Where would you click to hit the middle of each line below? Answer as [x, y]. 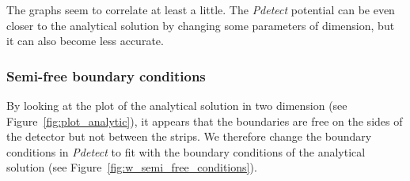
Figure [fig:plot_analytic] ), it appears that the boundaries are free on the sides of [205, 121]
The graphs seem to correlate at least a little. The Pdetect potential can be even [201, 9]
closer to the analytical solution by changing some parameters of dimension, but [201, 25]
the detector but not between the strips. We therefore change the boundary [189, 136]
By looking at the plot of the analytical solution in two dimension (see [177, 105]
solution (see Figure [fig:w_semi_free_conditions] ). [132, 167]
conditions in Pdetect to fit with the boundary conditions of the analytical [186, 151]
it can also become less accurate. [85, 41]
